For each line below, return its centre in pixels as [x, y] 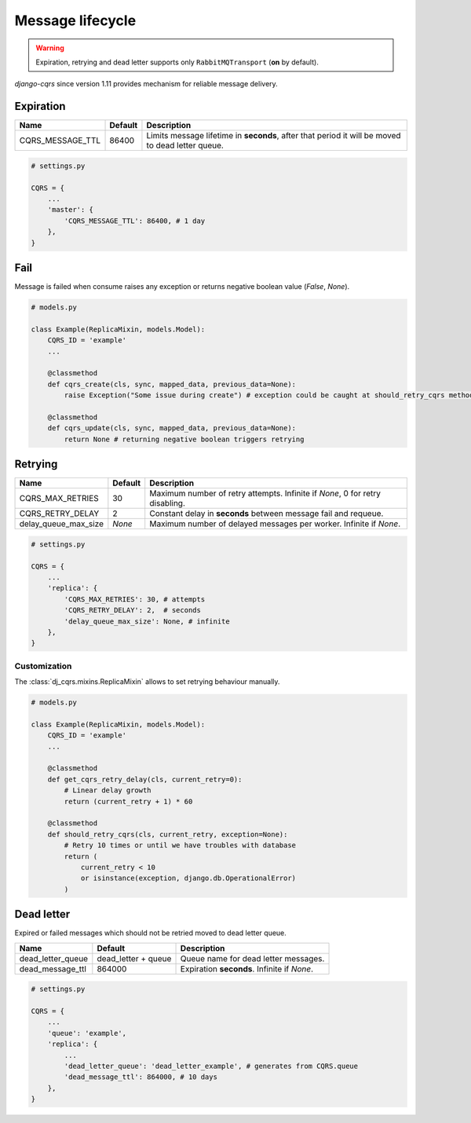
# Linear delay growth [108, 790]
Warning [50, 48]
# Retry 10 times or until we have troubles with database [180, 845]
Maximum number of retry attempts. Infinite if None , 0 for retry [265, 493]
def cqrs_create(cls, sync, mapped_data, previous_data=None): [172, 384]
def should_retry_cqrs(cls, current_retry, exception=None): [168, 834]
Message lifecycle [75, 20]
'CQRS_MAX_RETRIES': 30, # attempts [135, 599]
